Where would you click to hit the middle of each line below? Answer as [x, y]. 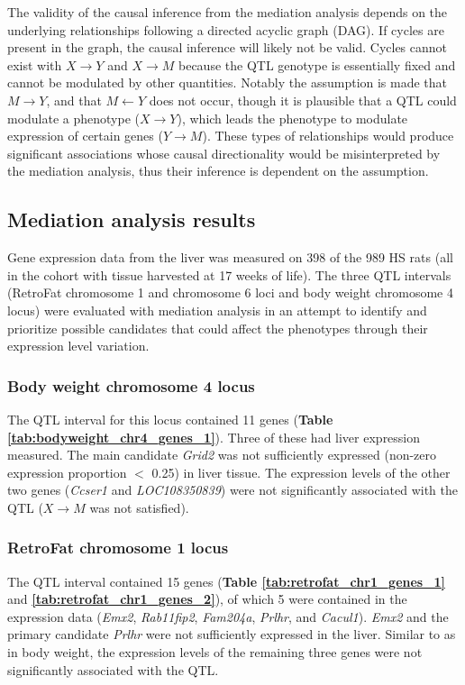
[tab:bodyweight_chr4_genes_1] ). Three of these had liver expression [214, 437]
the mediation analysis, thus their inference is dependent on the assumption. [218, 171]
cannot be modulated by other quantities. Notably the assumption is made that [228, 82]
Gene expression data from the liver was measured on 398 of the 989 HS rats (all [230, 257]
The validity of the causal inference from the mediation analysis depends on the [228, 12]
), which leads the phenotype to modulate [292, 118]
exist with [35, 64]
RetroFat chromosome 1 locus [118, 548]
